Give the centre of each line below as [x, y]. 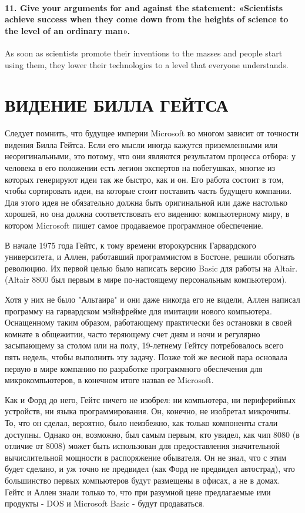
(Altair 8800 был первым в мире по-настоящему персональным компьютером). [146, 279]
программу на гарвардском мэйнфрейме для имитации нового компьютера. [138, 311]
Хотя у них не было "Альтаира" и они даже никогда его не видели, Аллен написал [152, 299]
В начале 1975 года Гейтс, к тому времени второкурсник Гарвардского [130, 245]
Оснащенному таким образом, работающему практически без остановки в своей [148, 322]
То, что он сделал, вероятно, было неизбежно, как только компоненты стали [141, 422]
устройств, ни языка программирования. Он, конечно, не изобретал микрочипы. [148, 411]
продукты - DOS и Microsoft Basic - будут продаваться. [105, 503]
